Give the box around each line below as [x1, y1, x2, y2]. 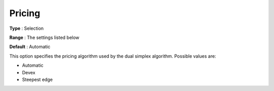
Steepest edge [22, 76, 53, 82]
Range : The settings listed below [9, 34, 80, 40]
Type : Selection [9, 25, 44, 31]
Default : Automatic [9, 43, 51, 50]
